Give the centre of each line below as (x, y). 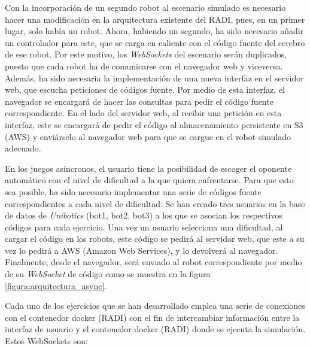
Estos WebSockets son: (46, 341)
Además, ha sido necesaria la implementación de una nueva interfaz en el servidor (154, 78)
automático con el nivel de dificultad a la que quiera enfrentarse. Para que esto (149, 180)
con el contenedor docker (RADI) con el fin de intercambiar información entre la (152, 317)
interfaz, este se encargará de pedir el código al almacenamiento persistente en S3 (154, 124)
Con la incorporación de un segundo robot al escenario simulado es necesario (145, 7)
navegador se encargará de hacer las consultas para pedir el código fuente (139, 101)
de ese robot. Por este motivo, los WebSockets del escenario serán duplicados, (146, 54)
